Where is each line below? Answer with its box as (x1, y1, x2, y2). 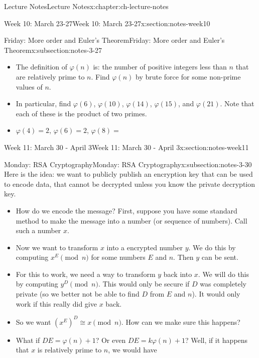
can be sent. (201, 252, 238, 262)
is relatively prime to (37, 344, 102, 355)
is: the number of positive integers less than (93, 61, 227, 72)
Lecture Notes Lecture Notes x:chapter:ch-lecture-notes (4, 1, 169, 11)
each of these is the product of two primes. (16, 108, 147, 118)
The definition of (16, 61, 68, 72)
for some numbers (91, 252, 146, 262)
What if (16, 334, 40, 345)
